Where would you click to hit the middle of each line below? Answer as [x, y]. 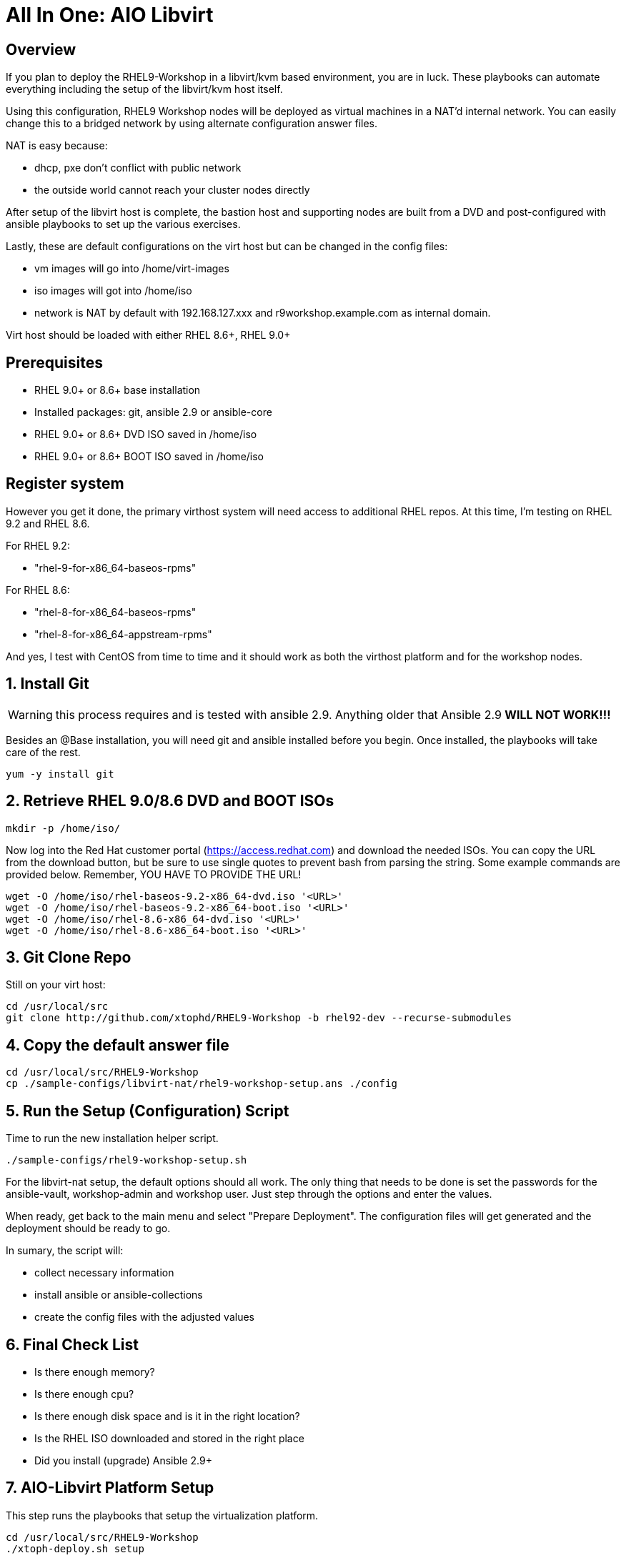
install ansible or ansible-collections [119, 1295]
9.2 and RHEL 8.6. [48, 523]
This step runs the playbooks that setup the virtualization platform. [162, 1515]
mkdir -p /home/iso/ [63, 828]
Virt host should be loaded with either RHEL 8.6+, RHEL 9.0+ [148, 335]
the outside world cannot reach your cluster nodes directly [172, 190]
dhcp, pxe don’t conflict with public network [138, 168]
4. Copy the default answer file [118, 1045]
